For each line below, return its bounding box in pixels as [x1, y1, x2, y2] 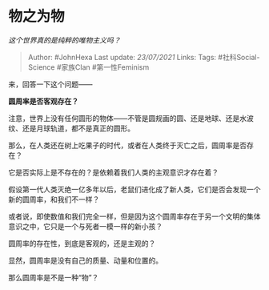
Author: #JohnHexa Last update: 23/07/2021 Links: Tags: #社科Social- [27, 52, 260, 62]
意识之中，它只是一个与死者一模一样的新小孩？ [8, 221, 163, 231]
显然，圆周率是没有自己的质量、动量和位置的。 [8, 256, 163, 265]
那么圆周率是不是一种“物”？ [8, 272, 99, 282]
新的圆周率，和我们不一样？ [8, 194, 100, 204]
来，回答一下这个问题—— [8, 79, 93, 89]
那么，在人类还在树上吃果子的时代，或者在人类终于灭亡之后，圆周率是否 [8, 140, 247, 150]
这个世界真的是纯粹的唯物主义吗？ [8, 35, 121, 45]
